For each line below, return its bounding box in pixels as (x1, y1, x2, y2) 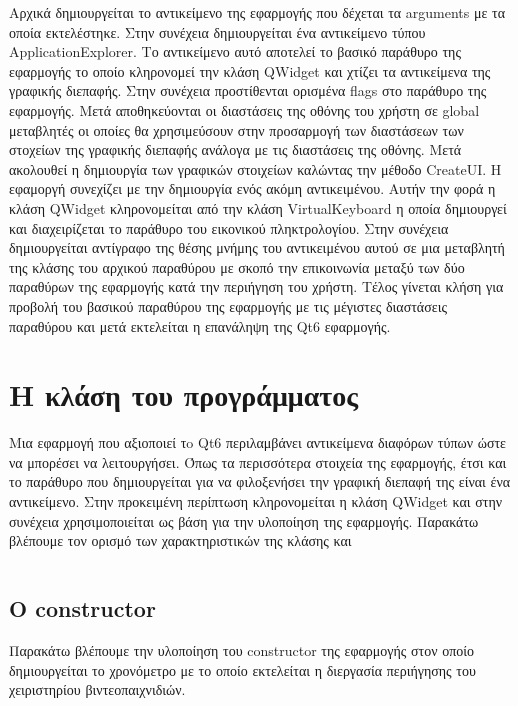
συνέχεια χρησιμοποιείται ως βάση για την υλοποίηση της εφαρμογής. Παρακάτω (9, 510, 479, 531)
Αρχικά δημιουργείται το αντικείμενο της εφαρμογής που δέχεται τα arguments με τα (9, 2, 505, 22)
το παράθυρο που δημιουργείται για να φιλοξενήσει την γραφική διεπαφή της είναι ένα (9, 471, 511, 492)
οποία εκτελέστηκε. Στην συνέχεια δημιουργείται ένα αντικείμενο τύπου (9, 21, 426, 42)
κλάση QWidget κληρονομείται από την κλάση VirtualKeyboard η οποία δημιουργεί (9, 197, 507, 218)
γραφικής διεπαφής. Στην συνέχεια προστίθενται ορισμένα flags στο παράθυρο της (9, 80, 487, 101)
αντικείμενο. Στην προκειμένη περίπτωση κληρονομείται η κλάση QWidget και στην (9, 491, 503, 511)
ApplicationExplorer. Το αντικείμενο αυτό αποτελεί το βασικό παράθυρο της (9, 41, 461, 62)
